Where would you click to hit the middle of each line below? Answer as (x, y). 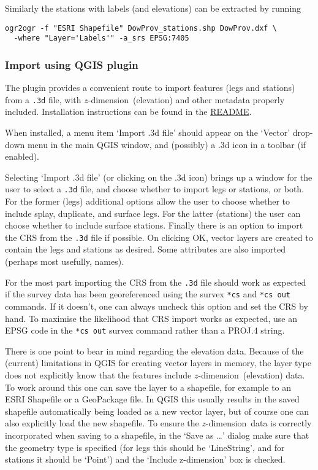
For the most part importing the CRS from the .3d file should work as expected (156, 282)
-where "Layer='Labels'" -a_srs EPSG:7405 (101, 38)
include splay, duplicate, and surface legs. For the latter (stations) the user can (153, 213)
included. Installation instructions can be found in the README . (128, 112)
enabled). (22, 156)
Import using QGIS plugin (72, 64)
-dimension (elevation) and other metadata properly (186, 99)
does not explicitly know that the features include (98, 374)
